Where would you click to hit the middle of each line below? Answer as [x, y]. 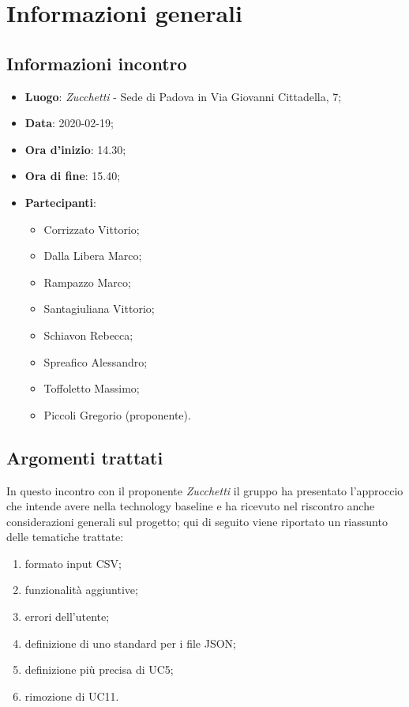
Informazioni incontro [97, 63]
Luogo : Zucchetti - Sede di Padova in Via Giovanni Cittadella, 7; [183, 96]
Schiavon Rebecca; [88, 335]
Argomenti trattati [85, 457]
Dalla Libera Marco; [93, 256]
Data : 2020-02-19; [69, 123]
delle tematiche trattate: [65, 537]
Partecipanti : [60, 202]
